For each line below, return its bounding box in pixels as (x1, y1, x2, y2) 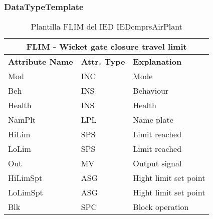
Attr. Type (81, 56, 125, 68)
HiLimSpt (8, 172, 43, 184)
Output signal (133, 157, 182, 169)
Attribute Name (8, 56, 73, 68)
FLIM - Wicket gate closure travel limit (26, 41, 187, 53)
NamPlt (8, 114, 36, 126)
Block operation (133, 201, 189, 213)
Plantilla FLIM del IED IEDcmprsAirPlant (31, 21, 182, 33)
